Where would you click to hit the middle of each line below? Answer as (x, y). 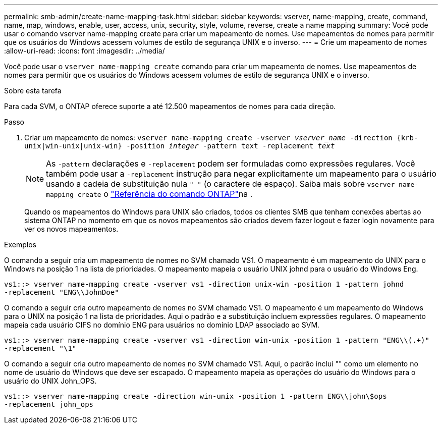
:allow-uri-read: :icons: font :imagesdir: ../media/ (85, 51)
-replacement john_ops (49, 404)
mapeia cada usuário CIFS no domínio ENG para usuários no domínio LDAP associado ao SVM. (162, 325)
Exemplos (20, 245)
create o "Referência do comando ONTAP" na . (165, 194)
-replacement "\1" (40, 348)
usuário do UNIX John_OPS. (50, 381)
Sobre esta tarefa (33, 91)
